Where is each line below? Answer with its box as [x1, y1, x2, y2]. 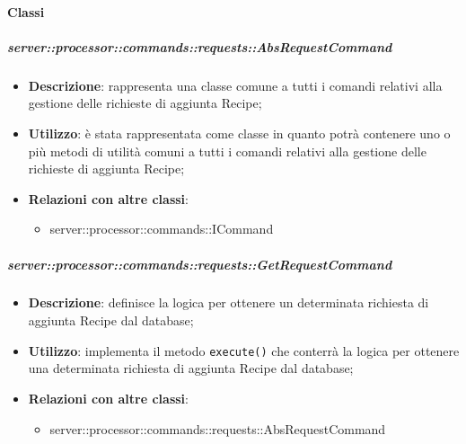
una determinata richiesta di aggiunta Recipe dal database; [28, 359, 354, 377]
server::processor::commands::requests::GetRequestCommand [7, 254, 392, 273]
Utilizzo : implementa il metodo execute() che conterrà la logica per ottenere [28, 341, 460, 360]
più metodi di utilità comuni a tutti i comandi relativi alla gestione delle [28, 141, 426, 160]
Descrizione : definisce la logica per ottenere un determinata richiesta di [28, 293, 429, 312]
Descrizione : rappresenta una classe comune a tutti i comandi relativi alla [28, 75, 443, 94]
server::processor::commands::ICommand [49, 219, 274, 238]
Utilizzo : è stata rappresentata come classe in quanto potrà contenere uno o [28, 123, 451, 142]
